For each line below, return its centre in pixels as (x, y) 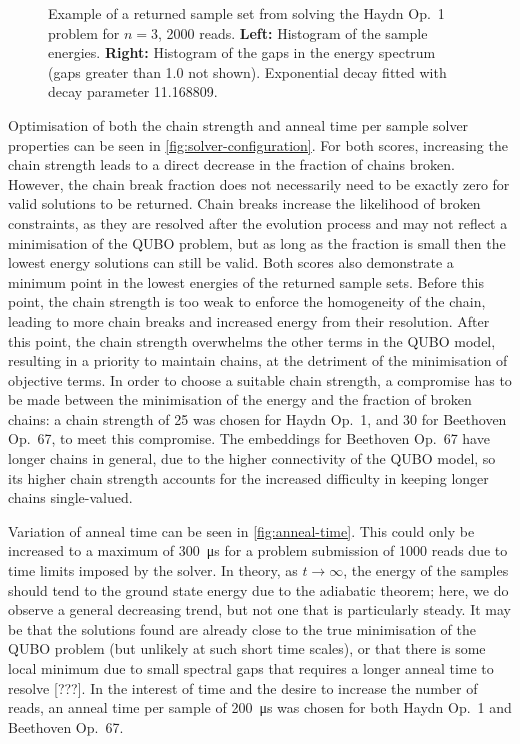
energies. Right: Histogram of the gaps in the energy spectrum (242, 52)
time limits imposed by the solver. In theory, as (153, 570)
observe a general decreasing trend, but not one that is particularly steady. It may (259, 609)
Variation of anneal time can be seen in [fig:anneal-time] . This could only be (241, 530)
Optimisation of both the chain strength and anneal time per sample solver (238, 124)
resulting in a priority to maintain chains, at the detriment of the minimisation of (258, 360)
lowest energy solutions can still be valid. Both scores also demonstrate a (231, 262)
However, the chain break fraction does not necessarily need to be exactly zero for (259, 183)
